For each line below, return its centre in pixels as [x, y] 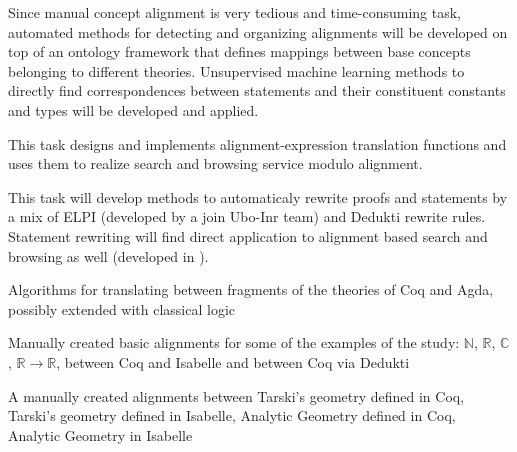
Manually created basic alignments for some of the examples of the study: [234, 342]
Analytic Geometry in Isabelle [100, 434]
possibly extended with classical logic [122, 308]
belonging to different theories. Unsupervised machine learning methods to [236, 70]
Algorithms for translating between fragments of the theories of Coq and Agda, [251, 289]
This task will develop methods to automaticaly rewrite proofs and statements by [258, 196]
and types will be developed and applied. [133, 109]
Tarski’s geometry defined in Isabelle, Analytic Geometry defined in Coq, [232, 415]
